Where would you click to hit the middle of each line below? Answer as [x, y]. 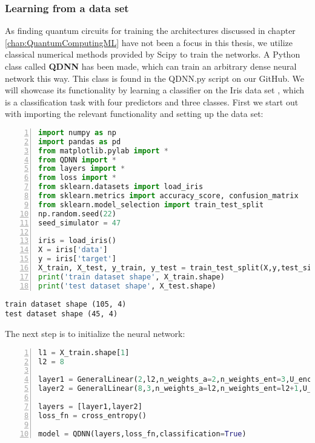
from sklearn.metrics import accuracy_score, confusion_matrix [168, 196]
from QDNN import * [77, 160]
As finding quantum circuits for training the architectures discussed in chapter [150, 31]
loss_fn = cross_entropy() [92, 415]
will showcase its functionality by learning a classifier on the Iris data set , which [155, 90]
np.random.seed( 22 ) [77, 214]
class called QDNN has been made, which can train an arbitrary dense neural [151, 66]
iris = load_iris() [77, 241]
